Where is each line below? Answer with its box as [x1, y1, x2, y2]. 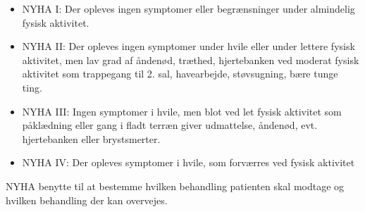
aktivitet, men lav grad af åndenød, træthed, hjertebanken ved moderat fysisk [22, 52, 359, 67]
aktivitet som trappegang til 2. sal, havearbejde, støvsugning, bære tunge [22, 66, 338, 81]
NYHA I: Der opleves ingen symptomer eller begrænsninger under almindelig [22, 1, 355, 15]
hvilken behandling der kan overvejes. [6, 192, 168, 207]
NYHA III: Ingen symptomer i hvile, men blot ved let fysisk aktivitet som [22, 104, 342, 118]
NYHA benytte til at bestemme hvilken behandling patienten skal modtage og [6, 178, 345, 193]
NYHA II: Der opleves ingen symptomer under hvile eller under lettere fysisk [22, 39, 355, 54]
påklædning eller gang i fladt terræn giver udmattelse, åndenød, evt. [22, 118, 318, 132]
